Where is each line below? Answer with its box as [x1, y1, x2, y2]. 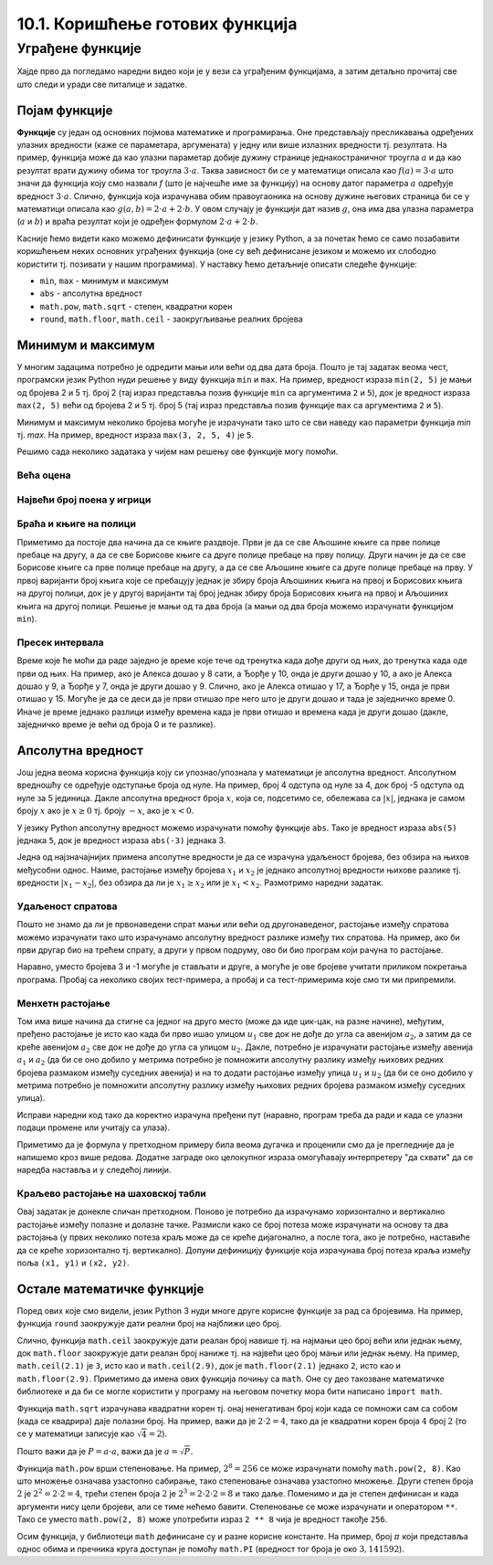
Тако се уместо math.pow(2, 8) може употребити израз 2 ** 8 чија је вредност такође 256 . [16, 1514, 388, 1525]
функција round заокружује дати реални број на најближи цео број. [16, 1318, 282, 1329]
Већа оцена [16, 469, 71, 481]
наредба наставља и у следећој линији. [16, 1165, 172, 1176]
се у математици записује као [16, 1428, 135, 1439]
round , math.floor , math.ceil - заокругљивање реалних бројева [39, 313, 303, 324]
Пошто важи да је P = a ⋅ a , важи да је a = [16, 1445, 178, 1456]
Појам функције [16, 102, 113, 118]
